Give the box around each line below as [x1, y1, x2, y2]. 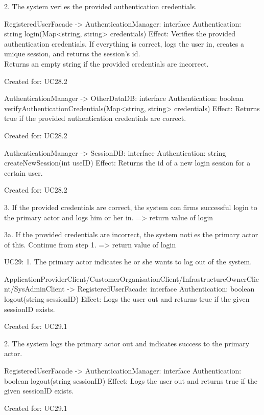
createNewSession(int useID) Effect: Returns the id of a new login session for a [4, 157, 251, 168]
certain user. [4, 167, 43, 178]
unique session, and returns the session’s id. [4, 48, 140, 59]
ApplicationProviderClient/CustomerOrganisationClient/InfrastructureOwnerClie [4, 273, 259, 284]
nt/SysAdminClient [4, 283, 65, 294]
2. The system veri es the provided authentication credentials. [4, 1, 197, 11]
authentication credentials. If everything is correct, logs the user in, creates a [4, 38, 244, 49]
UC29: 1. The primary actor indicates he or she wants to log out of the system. [4, 256, 252, 267]
